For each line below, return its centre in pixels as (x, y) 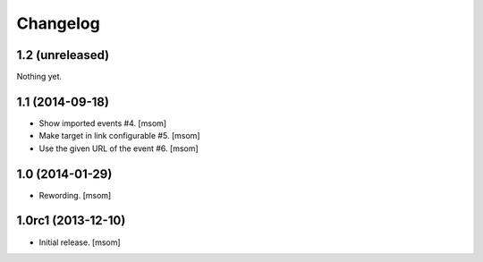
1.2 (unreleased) (63, 55)
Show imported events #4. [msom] (103, 123)
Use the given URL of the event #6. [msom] (119, 148)
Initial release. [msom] (80, 242)
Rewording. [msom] (75, 195)
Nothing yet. (39, 77)
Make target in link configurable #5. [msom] (119, 136)
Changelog (58, 23)
